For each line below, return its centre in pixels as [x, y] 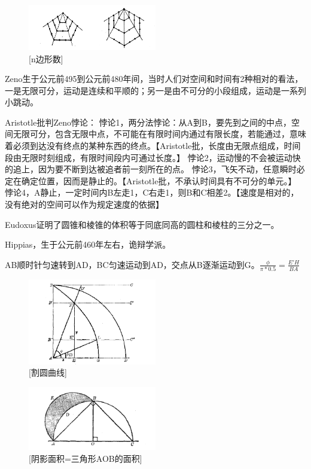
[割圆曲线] [48, 372]
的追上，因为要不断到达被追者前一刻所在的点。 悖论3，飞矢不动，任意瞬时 [151, 169]
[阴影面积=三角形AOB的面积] [86, 458]
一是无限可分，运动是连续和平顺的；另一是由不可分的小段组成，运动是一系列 [155, 90]
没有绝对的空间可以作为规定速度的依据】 [84, 204]
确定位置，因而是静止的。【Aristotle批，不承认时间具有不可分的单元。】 [159, 180]
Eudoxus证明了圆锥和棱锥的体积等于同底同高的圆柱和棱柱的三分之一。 [142, 224]
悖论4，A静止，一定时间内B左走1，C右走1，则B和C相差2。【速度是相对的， [152, 192]
